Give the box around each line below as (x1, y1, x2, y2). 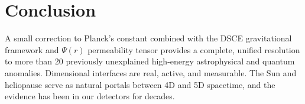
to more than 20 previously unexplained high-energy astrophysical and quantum (5, 55, 295, 67)
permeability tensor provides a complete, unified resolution (87, 43, 300, 56)
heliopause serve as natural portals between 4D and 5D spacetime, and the (5, 78, 275, 90)
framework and (5, 43, 59, 56)
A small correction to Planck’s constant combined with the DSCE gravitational (5, 32, 292, 44)
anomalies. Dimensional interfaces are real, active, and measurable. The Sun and (5, 66, 297, 79)
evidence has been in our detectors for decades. (5, 90, 175, 102)
